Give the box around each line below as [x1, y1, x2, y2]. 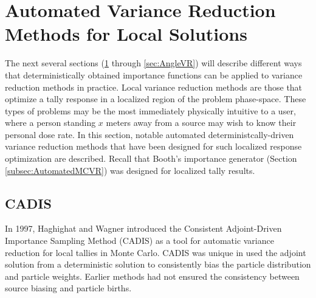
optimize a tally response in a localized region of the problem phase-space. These [5, 92, 306, 105]
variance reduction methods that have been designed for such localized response [5, 140, 302, 153]
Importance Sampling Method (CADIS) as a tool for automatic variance [5, 234, 274, 247]
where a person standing [5, 116, 96, 129]
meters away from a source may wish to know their [106, 116, 297, 129]
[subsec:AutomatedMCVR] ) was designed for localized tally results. [5, 164, 255, 176]
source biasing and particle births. [5, 282, 132, 294]
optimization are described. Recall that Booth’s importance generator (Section [5, 152, 297, 165]
